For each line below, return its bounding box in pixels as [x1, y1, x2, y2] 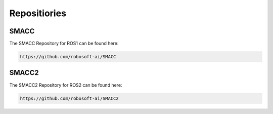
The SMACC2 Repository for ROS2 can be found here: [9, 82, 122, 88]
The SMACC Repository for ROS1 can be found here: [9, 41, 119, 47]
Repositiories [9, 8, 67, 19]
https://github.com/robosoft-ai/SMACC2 [20, 95, 119, 101]
